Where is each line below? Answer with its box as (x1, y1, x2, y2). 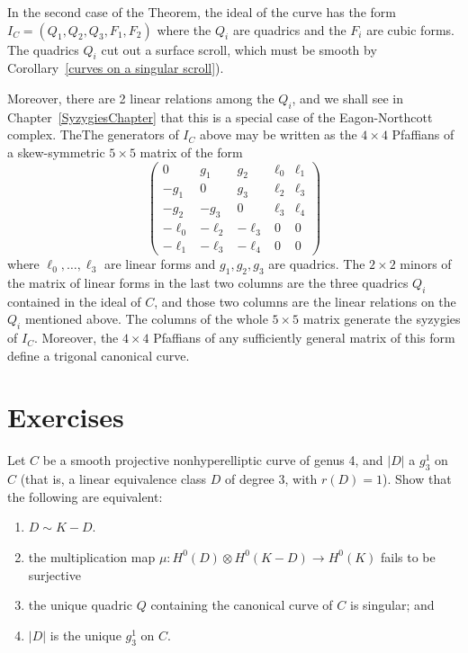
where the (157, 20, 211, 39)
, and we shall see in (292, 88, 403, 107)
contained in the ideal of (7, 291, 141, 310)
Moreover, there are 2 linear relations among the (7, 88, 274, 107)
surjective (28, 565, 81, 584)
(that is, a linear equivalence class (20, 470, 207, 488)
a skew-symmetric (7, 142, 105, 161)
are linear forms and (103, 255, 216, 273)
